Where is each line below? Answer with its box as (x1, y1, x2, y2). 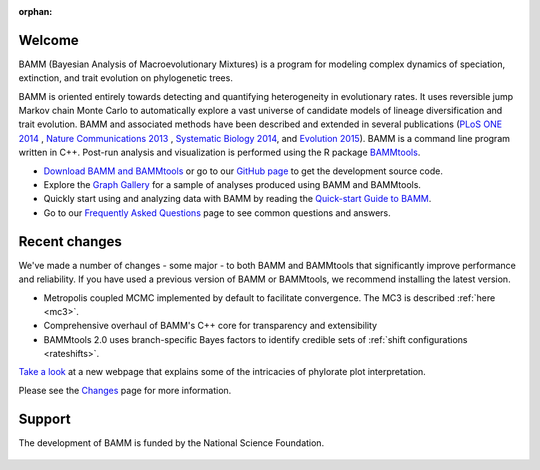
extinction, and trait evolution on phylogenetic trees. (18, 72, 234, 84)
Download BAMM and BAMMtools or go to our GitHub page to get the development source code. (43, 165, 444, 177)
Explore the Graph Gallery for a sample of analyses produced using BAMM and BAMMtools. (43, 179, 422, 191)
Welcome (18, 31, 79, 49)
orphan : (18, 6, 53, 17)
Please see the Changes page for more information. (18, 384, 232, 396)
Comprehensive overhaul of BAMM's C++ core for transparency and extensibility (43, 320, 378, 332)
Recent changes (18, 233, 122, 250)
